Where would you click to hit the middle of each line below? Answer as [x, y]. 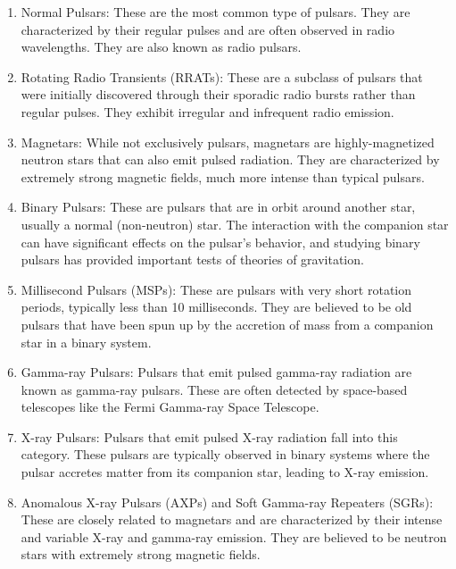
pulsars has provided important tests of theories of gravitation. [192, 259]
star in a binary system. [86, 342]
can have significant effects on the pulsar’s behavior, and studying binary [220, 242]
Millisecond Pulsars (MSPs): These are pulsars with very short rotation [216, 289]
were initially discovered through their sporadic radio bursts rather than [218, 94]
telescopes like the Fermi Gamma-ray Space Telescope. [170, 407]
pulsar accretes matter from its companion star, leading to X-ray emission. [225, 472]
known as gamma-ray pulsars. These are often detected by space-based [214, 389]
